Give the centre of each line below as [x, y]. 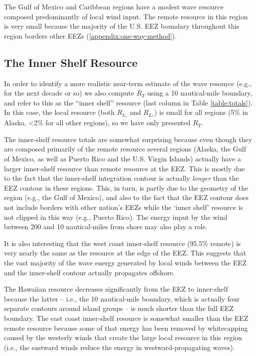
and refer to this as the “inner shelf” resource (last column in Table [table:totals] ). [128, 102]
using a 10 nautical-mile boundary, [200, 93]
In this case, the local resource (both [59, 112]
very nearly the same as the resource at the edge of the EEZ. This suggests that [125, 253]
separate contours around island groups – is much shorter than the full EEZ [119, 308]
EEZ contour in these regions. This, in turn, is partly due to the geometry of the [126, 187]
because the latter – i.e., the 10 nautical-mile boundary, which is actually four [122, 298]
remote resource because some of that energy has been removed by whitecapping [126, 328]
